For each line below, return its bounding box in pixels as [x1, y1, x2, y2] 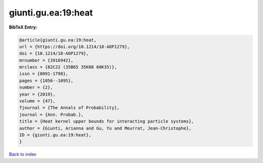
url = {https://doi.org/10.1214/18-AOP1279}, [19, 44, 130, 49]
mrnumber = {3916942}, [19, 57, 74, 63]
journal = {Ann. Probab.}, [19, 112, 84, 117]
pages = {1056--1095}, [19, 78, 74, 83]
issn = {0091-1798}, [19, 71, 68, 77]
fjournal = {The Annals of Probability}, [19, 105, 120, 111]
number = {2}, [19, 85, 53, 90]
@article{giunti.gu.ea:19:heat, [19, 37, 97, 43]
